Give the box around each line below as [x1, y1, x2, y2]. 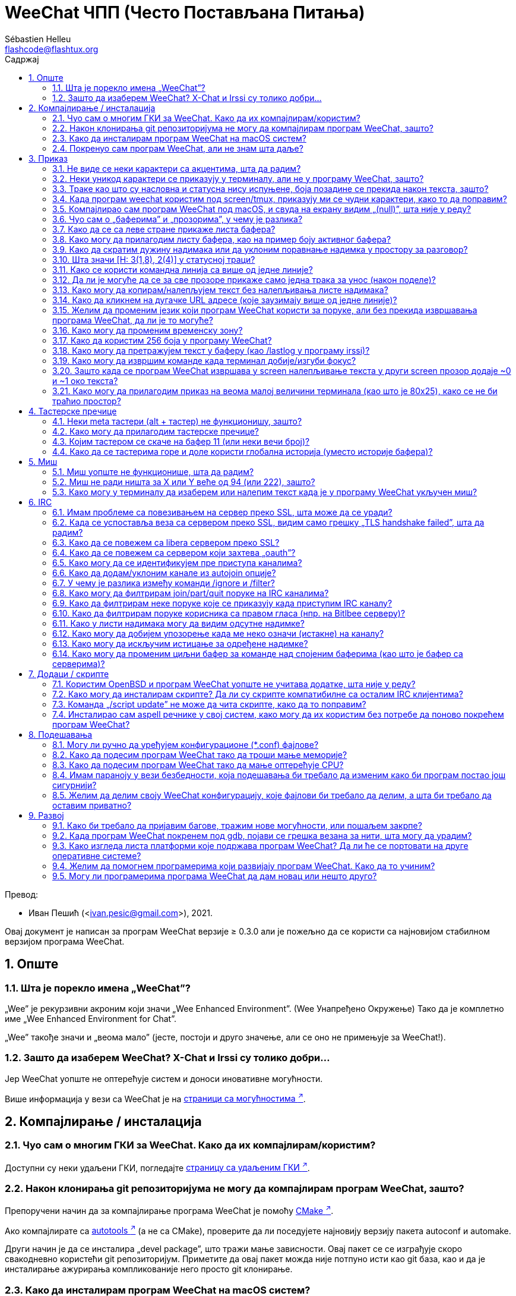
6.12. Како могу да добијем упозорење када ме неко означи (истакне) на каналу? [52, 628, 384, 638]
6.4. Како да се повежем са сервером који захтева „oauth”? [52, 547, 296, 558]
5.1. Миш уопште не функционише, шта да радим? [52, 466, 254, 477]
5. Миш [29, 456, 58, 467]
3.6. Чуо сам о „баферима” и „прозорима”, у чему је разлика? [52, 213, 303, 224]
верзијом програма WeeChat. [5, 936, 125, 946]
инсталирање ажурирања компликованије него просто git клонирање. [5, 1264, 293, 1275]
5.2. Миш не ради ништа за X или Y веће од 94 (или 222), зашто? [52, 476, 315, 487]
